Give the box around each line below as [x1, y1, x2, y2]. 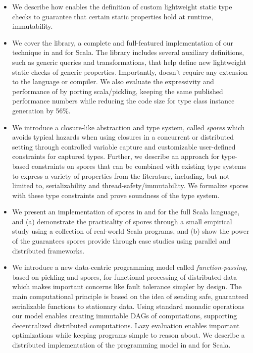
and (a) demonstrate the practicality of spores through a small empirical [12, 216, 232, 226]
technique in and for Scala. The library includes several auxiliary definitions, [12, 47, 244, 57]
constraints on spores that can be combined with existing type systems [31, 160, 247, 171]
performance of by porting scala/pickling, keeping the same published [12, 86, 223, 96]
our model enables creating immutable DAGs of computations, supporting [12, 310, 237, 321]
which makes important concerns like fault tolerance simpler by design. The [12, 281, 242, 292]
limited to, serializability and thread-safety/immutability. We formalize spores [12, 180, 249, 191]
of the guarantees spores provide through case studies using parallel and [12, 236, 231, 246]
